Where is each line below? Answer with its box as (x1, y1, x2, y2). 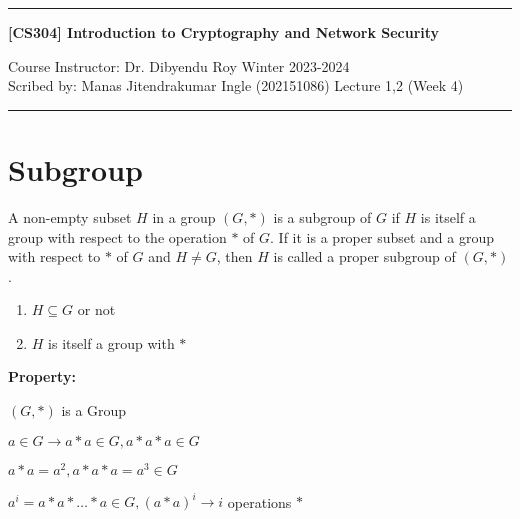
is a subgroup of (273, 206, 372, 227)
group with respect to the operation (8, 226, 227, 247)
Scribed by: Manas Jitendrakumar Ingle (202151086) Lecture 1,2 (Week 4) (8, 75, 464, 96)
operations (227, 491, 292, 512)
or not (77, 299, 116, 320)
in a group (152, 206, 216, 227)
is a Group (61, 400, 127, 421)
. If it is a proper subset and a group (270, 226, 495, 247)
